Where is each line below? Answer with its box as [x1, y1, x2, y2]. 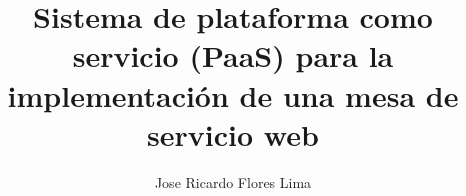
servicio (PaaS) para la [72, 35, 394, 76]
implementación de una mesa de [7, 74, 459, 115]
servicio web [147, 113, 319, 154]
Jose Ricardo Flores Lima [154, 171, 312, 192]
